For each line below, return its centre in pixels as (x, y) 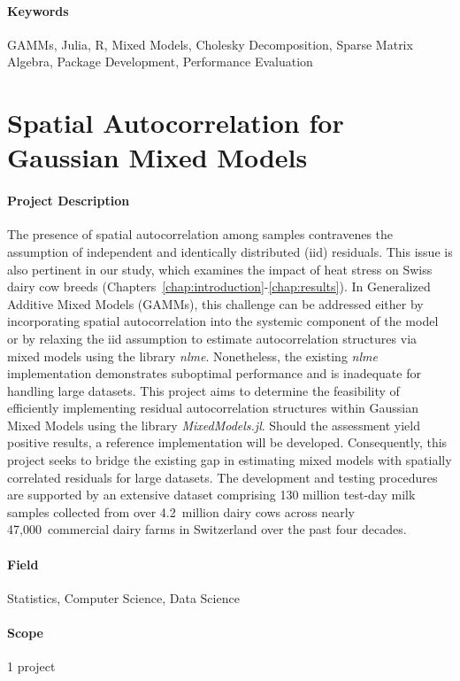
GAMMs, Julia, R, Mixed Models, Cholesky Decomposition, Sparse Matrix (210, 44)
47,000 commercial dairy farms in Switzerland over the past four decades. (207, 529)
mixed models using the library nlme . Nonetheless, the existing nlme (192, 356)
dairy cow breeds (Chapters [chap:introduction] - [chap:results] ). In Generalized (219, 286)
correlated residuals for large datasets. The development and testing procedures (222, 477)
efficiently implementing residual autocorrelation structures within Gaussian (213, 408)
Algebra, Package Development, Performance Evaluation (160, 62)
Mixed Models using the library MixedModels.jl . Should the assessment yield (214, 425)
